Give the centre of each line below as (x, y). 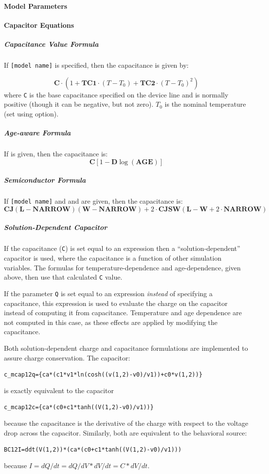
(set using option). (31, 113)
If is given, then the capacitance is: (56, 153)
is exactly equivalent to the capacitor (59, 390)
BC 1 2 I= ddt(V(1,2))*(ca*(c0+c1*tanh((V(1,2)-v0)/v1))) (93, 450)
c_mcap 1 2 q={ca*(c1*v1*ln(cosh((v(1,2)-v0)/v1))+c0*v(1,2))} (103, 375)
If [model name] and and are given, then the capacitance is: (93, 201)
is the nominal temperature (205, 104)
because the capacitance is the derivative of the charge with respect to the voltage (126, 423)
